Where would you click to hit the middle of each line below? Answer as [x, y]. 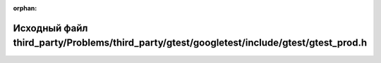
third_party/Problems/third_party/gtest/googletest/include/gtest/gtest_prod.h [190, 43]
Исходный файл [50, 28]
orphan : [25, 8]
